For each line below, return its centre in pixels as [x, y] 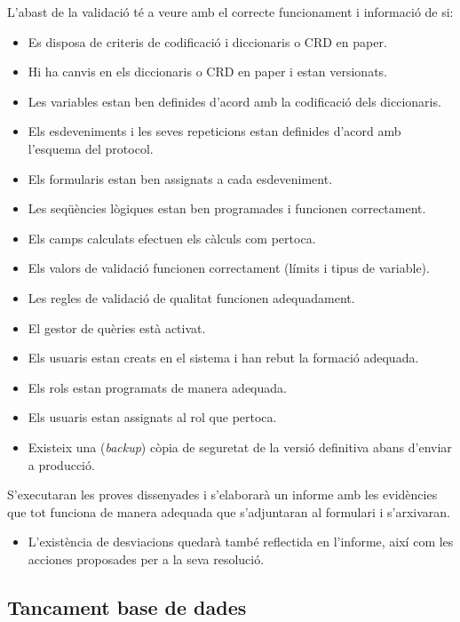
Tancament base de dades [127, 606]
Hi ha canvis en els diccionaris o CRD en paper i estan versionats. [208, 72]
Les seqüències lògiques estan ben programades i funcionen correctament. [227, 208]
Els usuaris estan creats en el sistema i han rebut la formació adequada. [223, 358]
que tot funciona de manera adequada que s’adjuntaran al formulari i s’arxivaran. [229, 511]
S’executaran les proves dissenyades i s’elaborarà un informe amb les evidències [222, 494]
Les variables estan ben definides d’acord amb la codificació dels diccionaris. [234, 101]
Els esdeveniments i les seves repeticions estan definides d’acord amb [214, 131]
